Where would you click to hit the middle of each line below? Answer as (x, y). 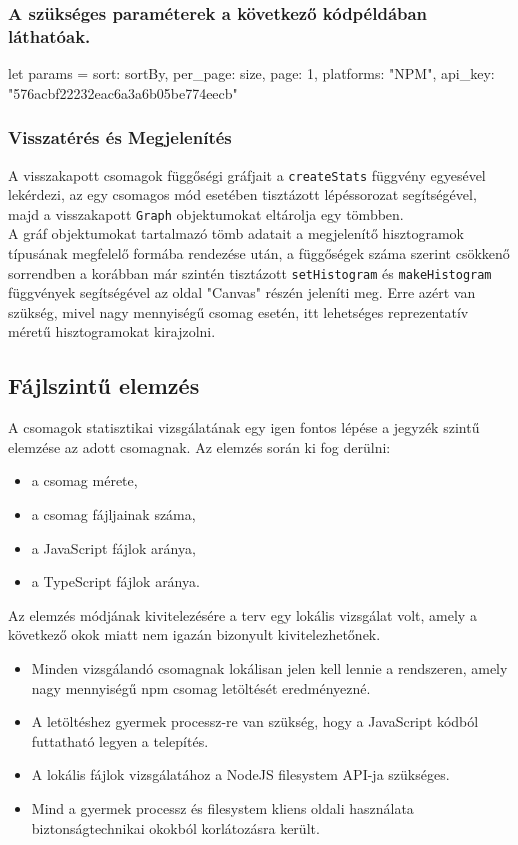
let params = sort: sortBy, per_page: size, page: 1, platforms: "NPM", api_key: (251, 73)
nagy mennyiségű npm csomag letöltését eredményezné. (201, 687)
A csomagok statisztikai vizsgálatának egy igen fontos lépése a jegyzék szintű (244, 427)
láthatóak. (49, 35)
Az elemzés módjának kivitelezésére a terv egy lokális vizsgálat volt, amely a (242, 614)
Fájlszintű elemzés (104, 385)
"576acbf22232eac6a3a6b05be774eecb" (123, 92)
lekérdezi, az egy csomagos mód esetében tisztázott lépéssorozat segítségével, (242, 194)
